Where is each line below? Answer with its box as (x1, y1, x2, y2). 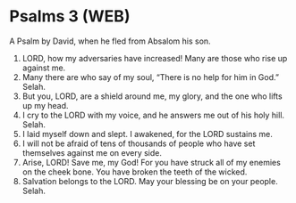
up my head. (21, 100, 69, 110)
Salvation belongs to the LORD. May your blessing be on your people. (21, 175, 279, 186)
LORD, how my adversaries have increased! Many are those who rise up (21, 53, 288, 63)
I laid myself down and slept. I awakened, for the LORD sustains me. (21, 128, 273, 139)
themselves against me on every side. (21, 147, 163, 158)
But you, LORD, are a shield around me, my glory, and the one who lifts (21, 91, 283, 101)
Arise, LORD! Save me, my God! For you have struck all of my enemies (21, 157, 282, 167)
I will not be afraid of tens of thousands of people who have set (21, 138, 256, 149)
